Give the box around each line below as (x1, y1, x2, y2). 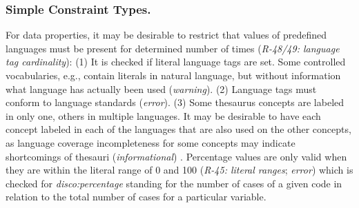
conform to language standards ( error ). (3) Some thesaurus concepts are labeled (6, 95, 345, 110)
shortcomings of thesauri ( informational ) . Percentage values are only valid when (6, 149, 347, 163)
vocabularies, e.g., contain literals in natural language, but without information (6, 68, 341, 82)
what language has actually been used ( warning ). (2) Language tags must (6, 81, 317, 96)
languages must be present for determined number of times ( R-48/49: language (6, 41, 340, 55)
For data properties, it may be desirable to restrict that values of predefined (6, 28, 327, 42)
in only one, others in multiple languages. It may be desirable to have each (6, 108, 321, 123)
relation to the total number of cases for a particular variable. (6, 189, 266, 204)
